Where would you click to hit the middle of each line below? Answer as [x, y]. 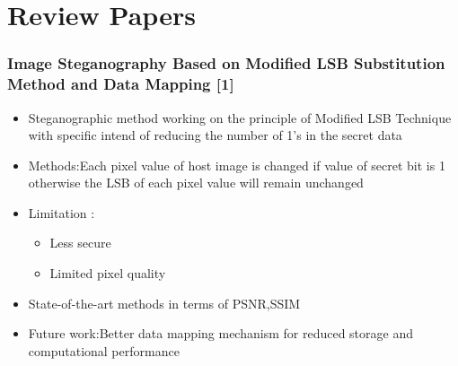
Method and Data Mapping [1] [121, 84]
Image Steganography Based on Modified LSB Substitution [226, 63]
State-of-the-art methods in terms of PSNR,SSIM [164, 303]
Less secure [80, 243]
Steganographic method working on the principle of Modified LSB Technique [240, 117]
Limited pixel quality [108, 273]
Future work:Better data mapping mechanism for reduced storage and [220, 333]
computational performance [104, 350]
